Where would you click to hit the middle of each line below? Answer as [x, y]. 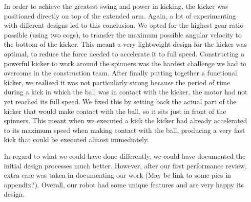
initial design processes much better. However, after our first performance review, [125, 165]
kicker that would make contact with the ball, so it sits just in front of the [115, 111]
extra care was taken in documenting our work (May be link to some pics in [118, 175]
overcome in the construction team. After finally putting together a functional [121, 73]
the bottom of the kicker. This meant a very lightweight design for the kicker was [125, 44]
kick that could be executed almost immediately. [76, 139]
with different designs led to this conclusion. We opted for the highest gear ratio [124, 25]
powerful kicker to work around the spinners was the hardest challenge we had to [125, 63]
